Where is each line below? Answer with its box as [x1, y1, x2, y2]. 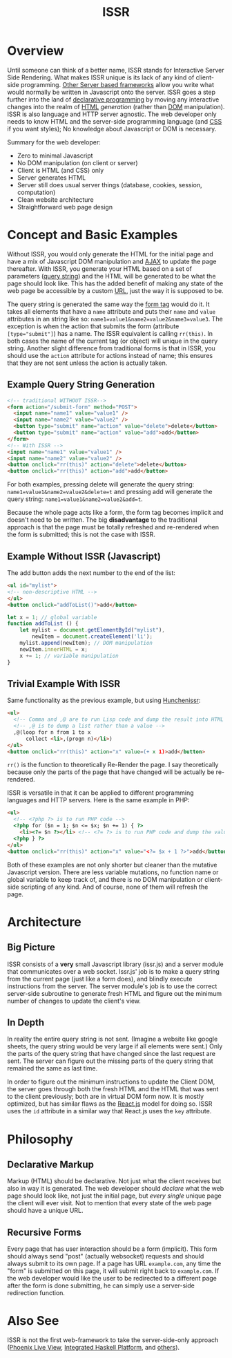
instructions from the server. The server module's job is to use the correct [7, 982, 217, 990]
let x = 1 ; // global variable [7, 614, 97, 621]
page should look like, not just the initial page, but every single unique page [7, 1191, 222, 1200]
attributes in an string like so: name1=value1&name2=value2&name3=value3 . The [7, 314, 223, 323]
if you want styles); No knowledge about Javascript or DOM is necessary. [7, 124, 217, 133]
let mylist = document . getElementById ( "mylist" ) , [19, 627, 166, 634]
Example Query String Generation [7, 379, 155, 390]
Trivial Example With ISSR [7, 678, 121, 690]
